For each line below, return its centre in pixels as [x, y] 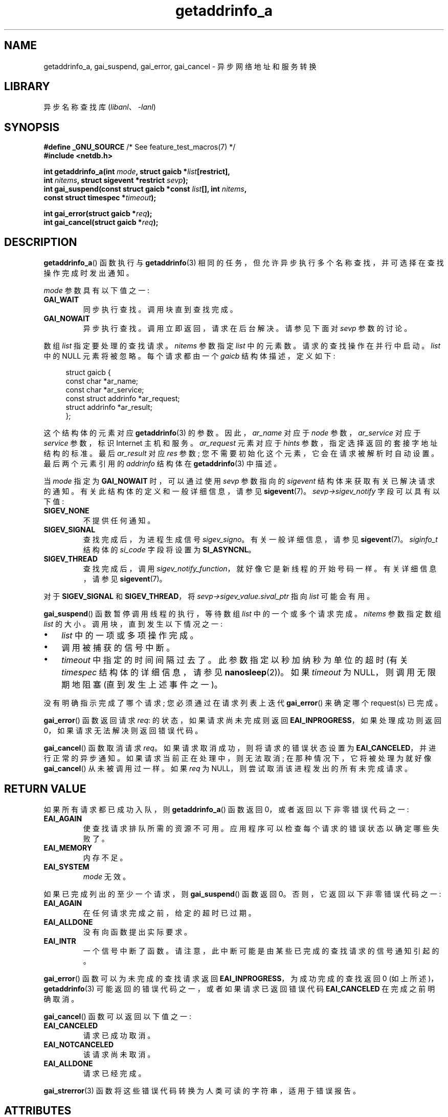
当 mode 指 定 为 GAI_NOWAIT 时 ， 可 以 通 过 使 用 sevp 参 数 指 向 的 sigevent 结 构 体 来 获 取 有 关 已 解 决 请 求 [239, 481]
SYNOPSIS [32, 127]
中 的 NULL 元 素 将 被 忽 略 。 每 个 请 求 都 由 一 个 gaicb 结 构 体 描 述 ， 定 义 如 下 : [189, 356]
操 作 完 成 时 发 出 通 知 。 [88, 273]
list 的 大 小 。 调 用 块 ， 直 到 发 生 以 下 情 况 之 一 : [133, 624]
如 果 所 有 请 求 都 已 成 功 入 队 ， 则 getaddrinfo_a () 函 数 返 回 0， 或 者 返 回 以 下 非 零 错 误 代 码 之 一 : [226, 809]
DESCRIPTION [41, 242]
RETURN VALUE [45, 789]
